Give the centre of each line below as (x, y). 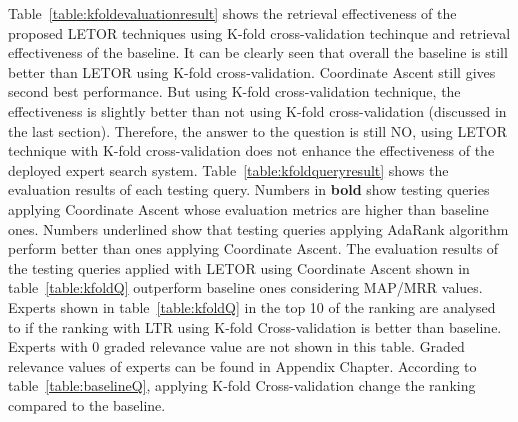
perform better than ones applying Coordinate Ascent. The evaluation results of (253, 248)
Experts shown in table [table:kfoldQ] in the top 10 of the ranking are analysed (252, 306)
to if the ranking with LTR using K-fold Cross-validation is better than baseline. (255, 326)
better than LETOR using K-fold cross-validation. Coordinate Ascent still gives (252, 71)
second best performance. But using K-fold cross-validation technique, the (234, 91)
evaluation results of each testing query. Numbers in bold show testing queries (249, 189)
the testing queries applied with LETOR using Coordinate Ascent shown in (239, 267)
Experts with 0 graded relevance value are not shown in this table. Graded (236, 346)
